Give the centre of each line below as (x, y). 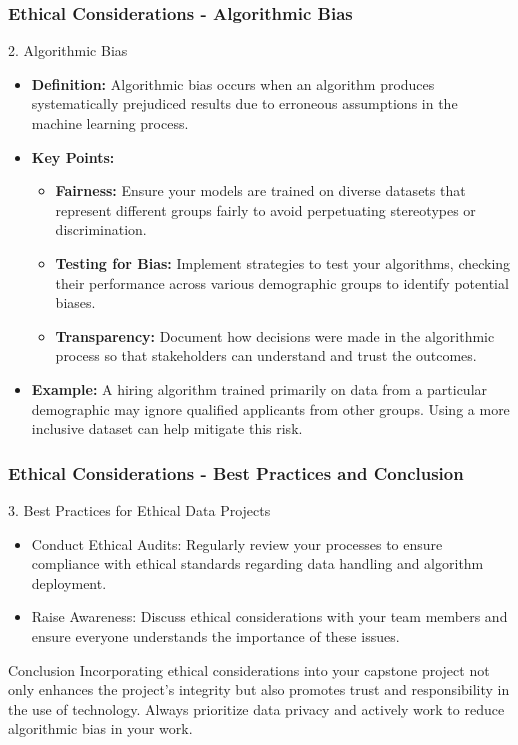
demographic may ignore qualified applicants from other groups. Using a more (270, 408)
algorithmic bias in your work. (100, 728)
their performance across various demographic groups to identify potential (282, 282)
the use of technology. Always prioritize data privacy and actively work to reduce (256, 708)
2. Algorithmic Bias (68, 50)
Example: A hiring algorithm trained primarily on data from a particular (259, 388)
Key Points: (73, 156)
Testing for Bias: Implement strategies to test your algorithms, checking (283, 262)
